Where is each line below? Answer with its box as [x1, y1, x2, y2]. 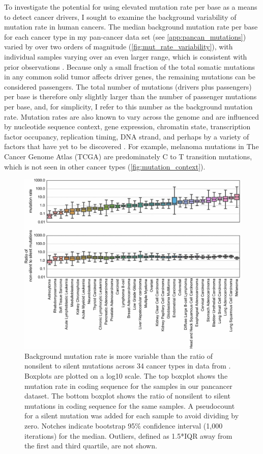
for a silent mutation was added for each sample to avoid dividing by [24, 410, 239, 421]
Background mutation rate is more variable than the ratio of [24, 350, 213, 361]
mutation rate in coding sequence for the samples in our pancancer [24, 380, 232, 391]
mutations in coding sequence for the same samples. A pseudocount [24, 400, 235, 411]
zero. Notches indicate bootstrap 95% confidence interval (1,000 [24, 420, 223, 431]
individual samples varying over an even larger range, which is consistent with [4, 51, 247, 62]
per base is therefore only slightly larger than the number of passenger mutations [4, 91, 257, 102]
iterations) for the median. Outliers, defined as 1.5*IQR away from [24, 430, 232, 441]
